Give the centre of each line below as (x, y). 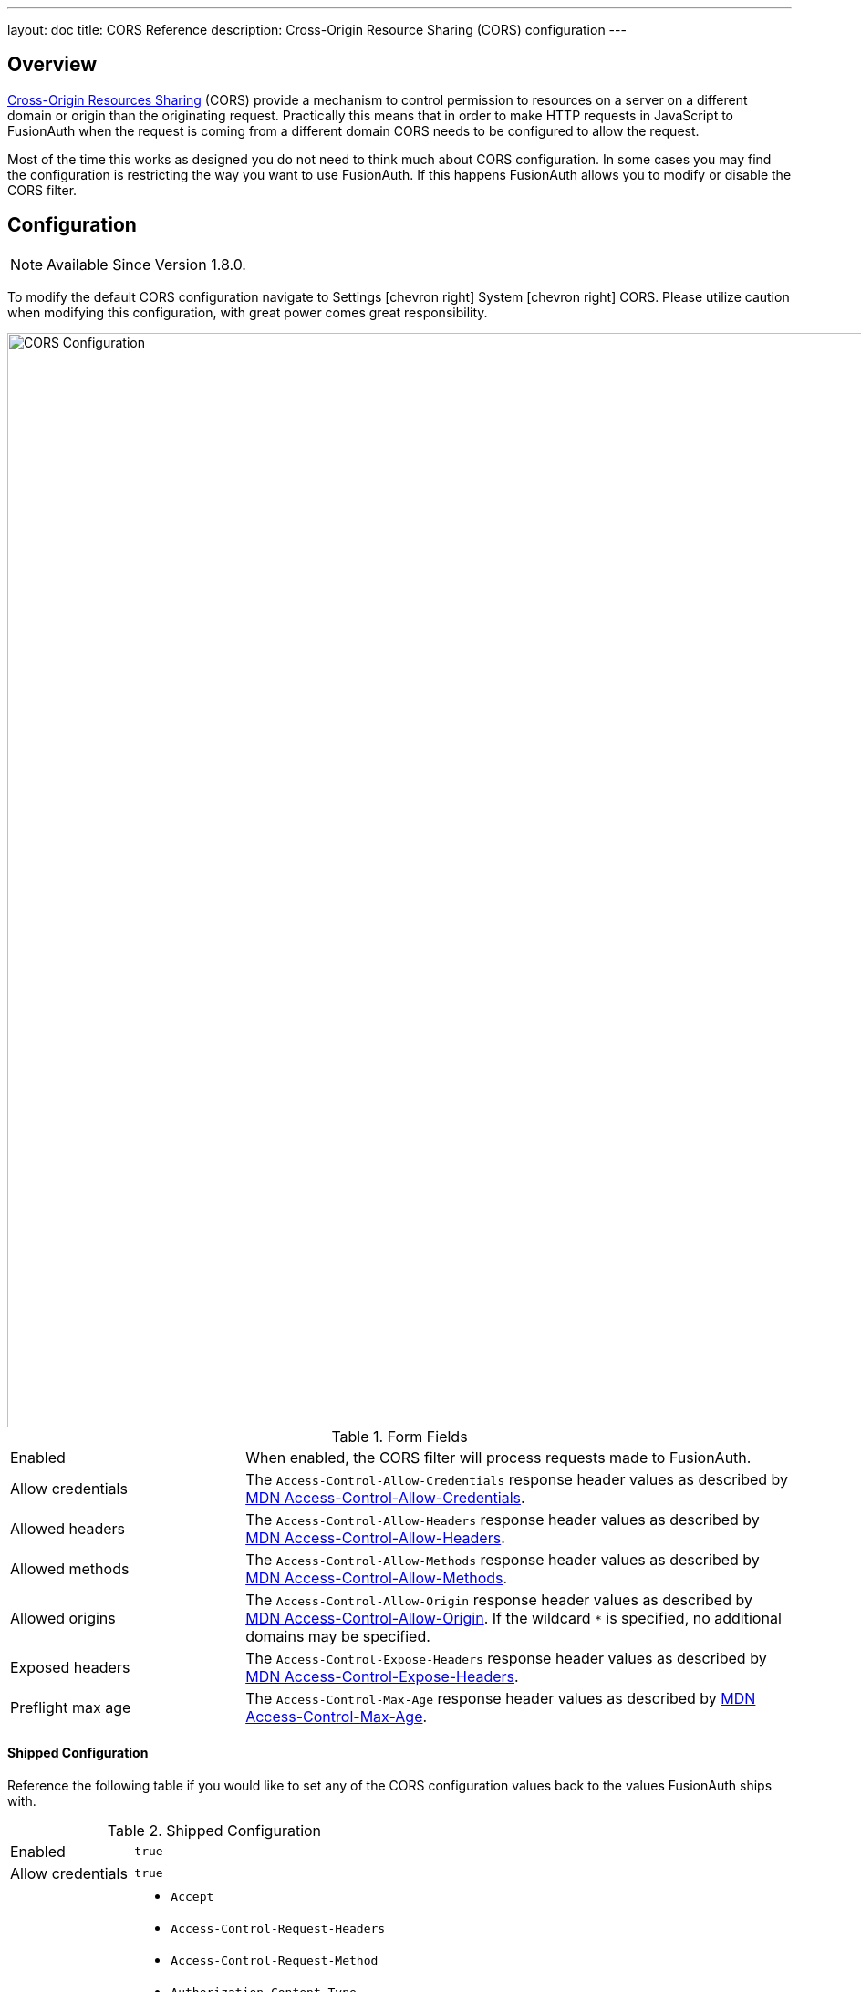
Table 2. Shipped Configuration (214, 1830)
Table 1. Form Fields (399, 1436)
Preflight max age (71, 1707)
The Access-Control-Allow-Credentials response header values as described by (517, 1479)
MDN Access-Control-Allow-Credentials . (385, 1497)
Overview (52, 65)
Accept (192, 1896)
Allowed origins (63, 1618)
